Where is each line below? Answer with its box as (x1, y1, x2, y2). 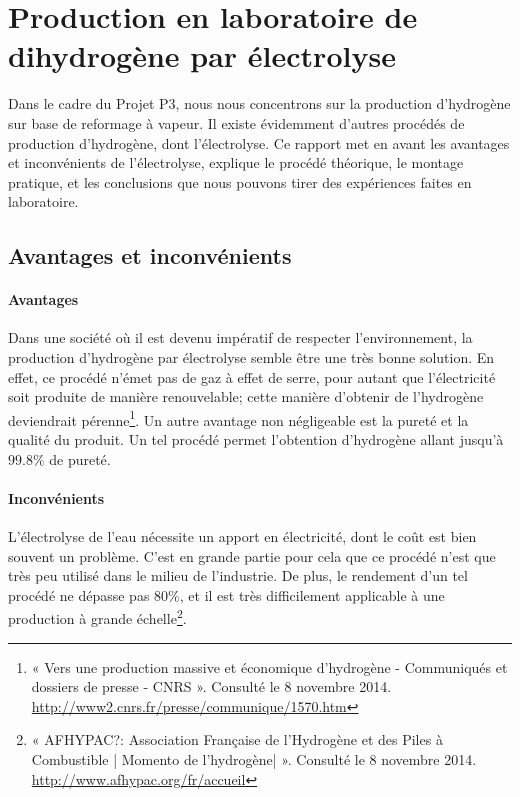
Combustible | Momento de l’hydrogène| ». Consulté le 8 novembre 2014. (31, 749, 477, 770)
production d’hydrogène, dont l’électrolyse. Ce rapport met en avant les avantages (8, 132, 510, 153)
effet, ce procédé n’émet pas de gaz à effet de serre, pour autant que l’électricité (8, 366, 496, 387)
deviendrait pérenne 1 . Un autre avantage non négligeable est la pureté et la (8, 406, 469, 430)
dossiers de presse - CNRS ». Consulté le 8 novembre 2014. (31, 676, 392, 697)
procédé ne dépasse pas (8, 584, 150, 605)
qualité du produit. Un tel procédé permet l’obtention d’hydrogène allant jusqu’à (8, 429, 504, 450)
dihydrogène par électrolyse (8, 35, 396, 76)
